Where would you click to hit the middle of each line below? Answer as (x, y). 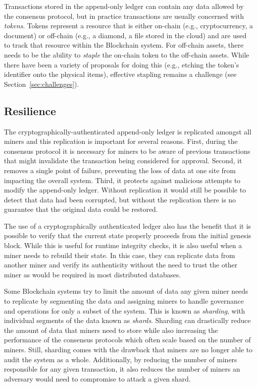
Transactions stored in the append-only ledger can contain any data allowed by (124, 6)
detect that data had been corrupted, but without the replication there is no (120, 199)
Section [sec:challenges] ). (42, 84)
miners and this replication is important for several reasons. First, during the (121, 141)
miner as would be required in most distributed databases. (93, 274)
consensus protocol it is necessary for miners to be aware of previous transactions (127, 151)
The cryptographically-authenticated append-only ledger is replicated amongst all (128, 131)
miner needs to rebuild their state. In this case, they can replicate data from (120, 255)
